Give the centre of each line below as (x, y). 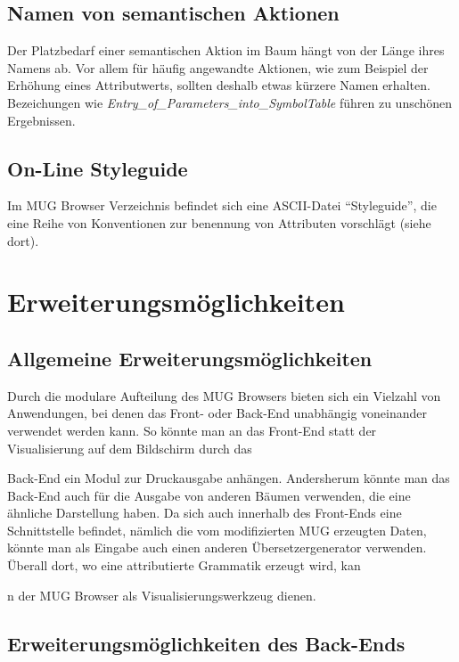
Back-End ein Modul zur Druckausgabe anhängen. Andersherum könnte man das (229, 478)
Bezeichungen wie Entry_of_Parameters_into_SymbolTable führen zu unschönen (230, 102)
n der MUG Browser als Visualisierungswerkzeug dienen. (162, 595)
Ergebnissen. (41, 120)
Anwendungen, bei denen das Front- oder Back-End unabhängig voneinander (217, 413)
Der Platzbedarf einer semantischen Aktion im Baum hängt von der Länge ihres (226, 50)
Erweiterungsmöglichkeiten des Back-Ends (206, 643)
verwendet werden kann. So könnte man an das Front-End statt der (192, 430)
